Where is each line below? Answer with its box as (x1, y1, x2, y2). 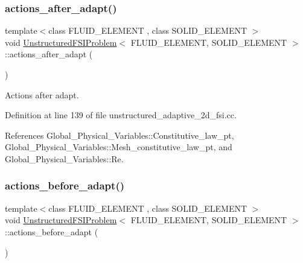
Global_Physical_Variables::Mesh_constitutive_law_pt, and (5, 141, 232, 153)
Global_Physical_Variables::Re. (5, 152, 124, 165)
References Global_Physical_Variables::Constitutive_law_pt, (5, 128, 234, 141)
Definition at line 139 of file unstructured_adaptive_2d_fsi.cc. (5, 109, 237, 121)
